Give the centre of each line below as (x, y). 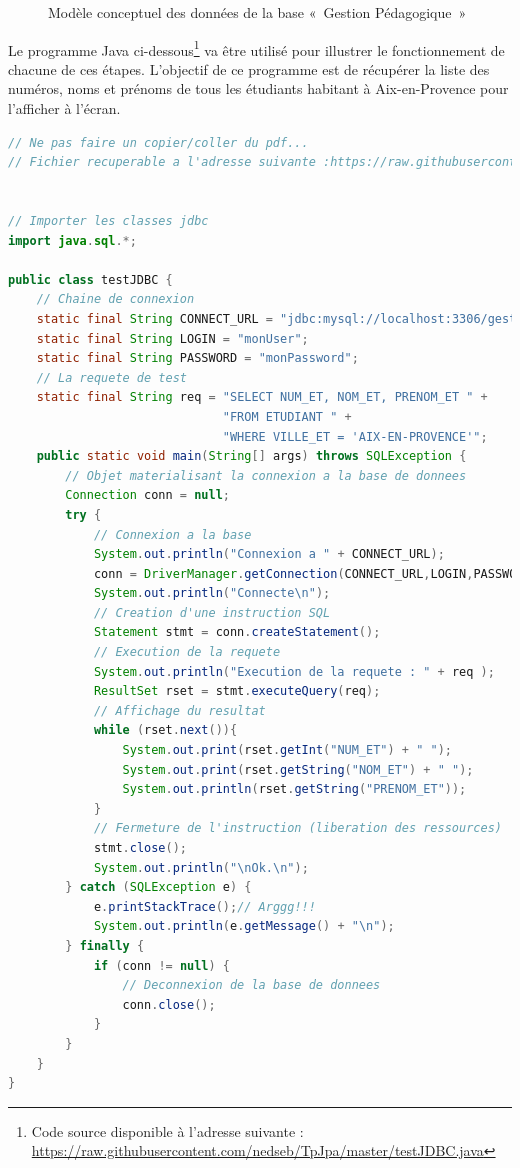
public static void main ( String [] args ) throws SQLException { (251, 456)
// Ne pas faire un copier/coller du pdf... (158, 142)
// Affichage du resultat (179, 710)
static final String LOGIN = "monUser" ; (172, 338)
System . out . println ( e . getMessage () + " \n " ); (244, 926)
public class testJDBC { (90, 279)
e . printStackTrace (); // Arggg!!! (204, 906)
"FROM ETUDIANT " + (287, 416)
